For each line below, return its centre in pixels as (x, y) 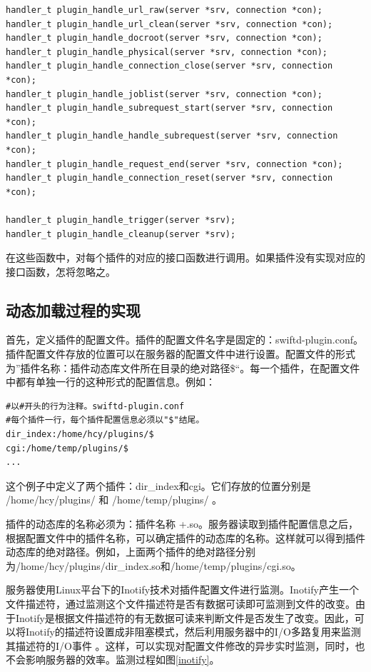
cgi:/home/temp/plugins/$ (67, 448)
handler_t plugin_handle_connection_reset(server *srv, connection (169, 178)
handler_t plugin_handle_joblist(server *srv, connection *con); (164, 94)
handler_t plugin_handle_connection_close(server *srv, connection (169, 66)
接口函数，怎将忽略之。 (61, 271)
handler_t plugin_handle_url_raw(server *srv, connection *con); (164, 10)
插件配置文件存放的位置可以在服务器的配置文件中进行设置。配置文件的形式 (181, 354)
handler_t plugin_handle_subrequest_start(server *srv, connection (169, 108)
